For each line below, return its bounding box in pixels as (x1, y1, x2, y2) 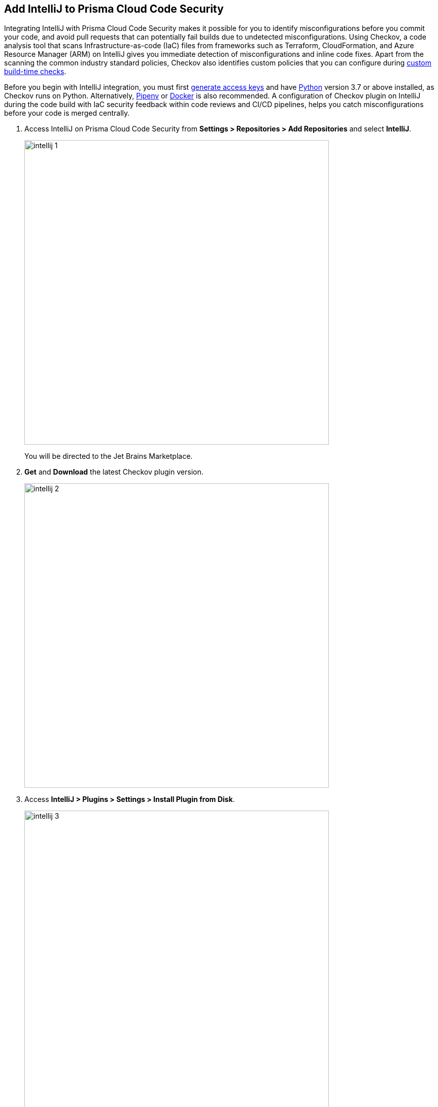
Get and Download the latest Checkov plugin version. (24, 467, 204, 477)
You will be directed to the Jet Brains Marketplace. (24, 452, 193, 461)
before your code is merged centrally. (4, 109, 130, 118)
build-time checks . (4, 67, 66, 76)
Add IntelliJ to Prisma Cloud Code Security (4, 3, 224, 15)
